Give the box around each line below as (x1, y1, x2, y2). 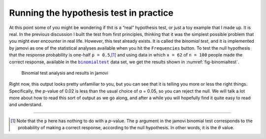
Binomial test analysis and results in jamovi (21, 70, 108, 76)
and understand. (9, 102, 43, 108)
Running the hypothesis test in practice (9, 7, 174, 18)
